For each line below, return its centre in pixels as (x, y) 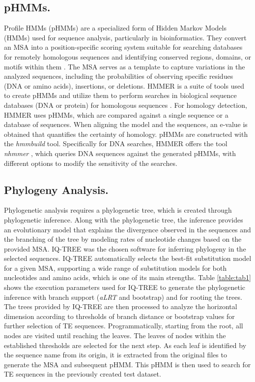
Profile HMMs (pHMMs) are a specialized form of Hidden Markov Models (115, 28)
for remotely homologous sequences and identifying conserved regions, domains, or (128, 56)
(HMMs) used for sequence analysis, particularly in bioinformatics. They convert (125, 37)
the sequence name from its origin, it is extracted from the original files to (115, 355)
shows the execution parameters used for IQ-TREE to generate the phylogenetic (125, 287)
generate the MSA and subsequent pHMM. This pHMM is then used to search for (127, 364)
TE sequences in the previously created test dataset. (83, 374)
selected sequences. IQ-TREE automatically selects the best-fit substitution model (128, 258)
